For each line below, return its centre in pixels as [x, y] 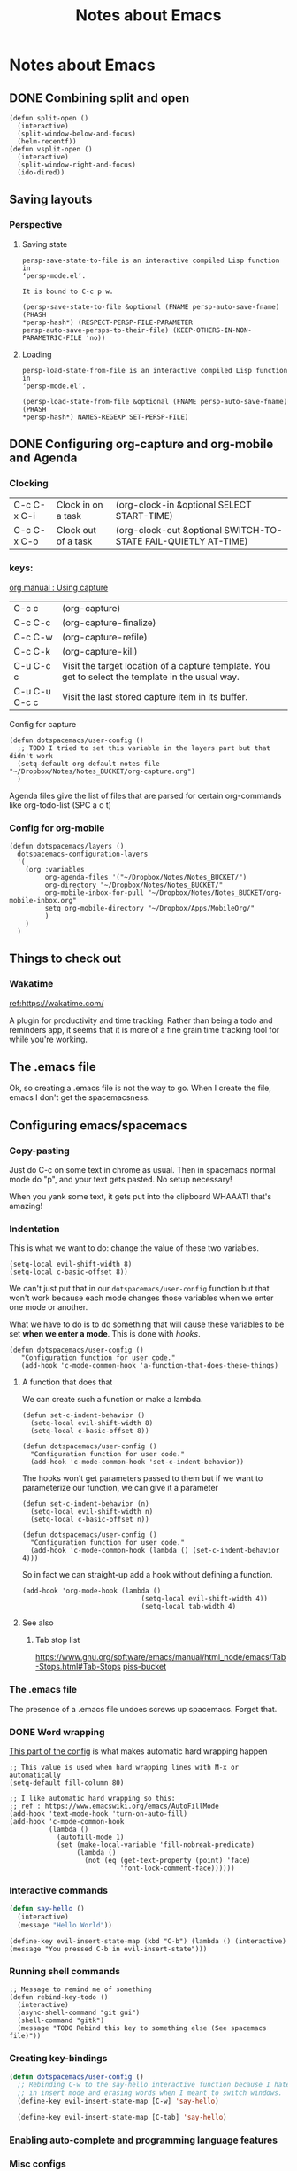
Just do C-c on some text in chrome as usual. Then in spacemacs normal [142, 1170]
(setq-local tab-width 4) [189, 1607]
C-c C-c [32, 623]
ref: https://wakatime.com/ [57, 1003]
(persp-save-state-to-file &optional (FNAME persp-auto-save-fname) [151, 306]
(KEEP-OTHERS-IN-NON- [212, 330]
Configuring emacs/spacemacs [98, 1125]
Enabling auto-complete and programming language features [144, 2140]
